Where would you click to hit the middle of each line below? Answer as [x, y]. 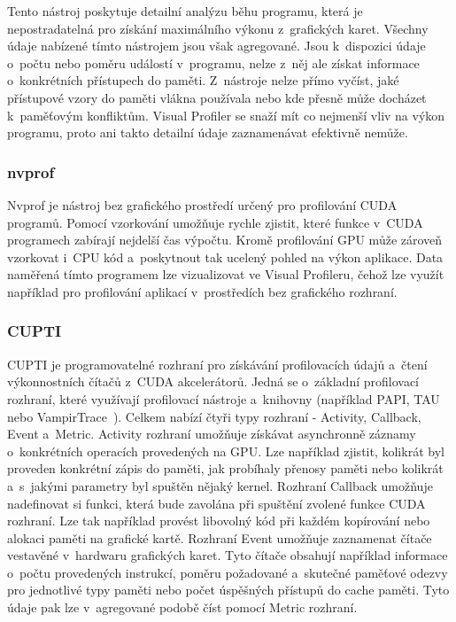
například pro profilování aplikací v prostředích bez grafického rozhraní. [202, 291]
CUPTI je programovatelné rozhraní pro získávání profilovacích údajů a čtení [217, 364]
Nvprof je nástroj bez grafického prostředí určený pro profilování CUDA [202, 204]
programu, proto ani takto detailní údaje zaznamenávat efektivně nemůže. [208, 132]
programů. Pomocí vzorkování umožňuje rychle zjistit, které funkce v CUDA [215, 222]
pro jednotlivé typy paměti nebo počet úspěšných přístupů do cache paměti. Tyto [228, 590]
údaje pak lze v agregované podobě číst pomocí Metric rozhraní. [182, 607]
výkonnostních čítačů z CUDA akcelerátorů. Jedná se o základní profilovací [213, 381]
